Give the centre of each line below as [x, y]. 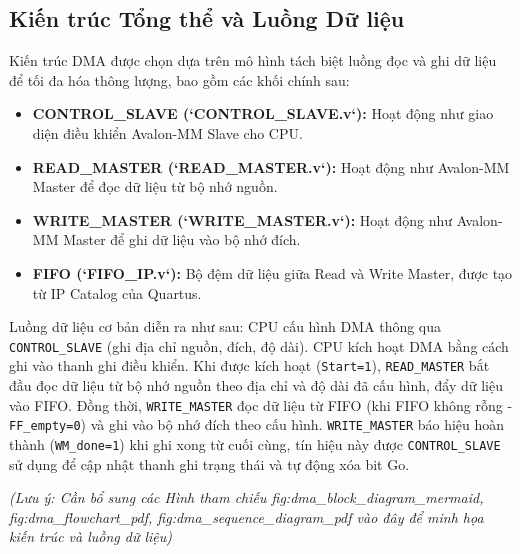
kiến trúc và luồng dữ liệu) [91, 536]
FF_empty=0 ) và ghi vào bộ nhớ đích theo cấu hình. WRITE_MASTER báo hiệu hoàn [257, 424]
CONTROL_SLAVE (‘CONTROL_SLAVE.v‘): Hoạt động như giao [263, 113]
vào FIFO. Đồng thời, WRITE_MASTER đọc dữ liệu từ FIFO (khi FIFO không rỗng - [261, 404]
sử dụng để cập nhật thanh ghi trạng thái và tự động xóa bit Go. [209, 463]
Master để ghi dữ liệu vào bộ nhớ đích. [182, 239]
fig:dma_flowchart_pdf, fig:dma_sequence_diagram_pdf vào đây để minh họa [246, 516]
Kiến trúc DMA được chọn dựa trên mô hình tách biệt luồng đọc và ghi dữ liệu [253, 60]
